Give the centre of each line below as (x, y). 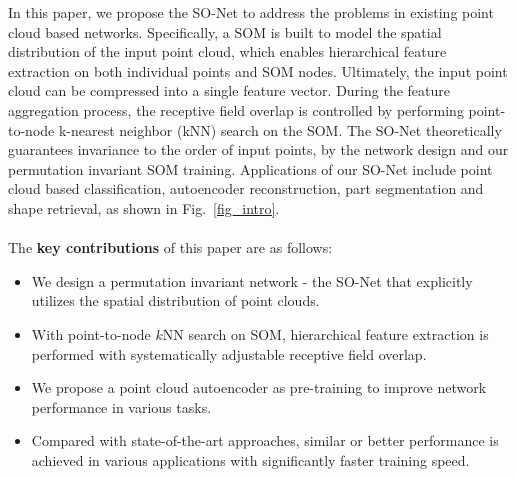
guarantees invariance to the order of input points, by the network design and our (258, 149)
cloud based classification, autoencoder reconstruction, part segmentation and (246, 188)
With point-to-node (91, 333)
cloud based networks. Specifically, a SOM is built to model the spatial (225, 31)
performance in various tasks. (121, 406)
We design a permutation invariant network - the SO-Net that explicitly (252, 280)
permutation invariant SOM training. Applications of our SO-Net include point (250, 168)
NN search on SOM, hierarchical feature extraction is (325, 333)
